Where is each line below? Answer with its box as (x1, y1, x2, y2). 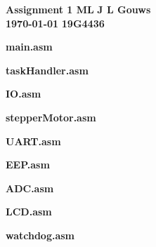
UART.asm (6, 133, 61, 148)
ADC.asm (6, 180, 54, 195)
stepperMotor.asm (6, 109, 96, 124)
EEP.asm (6, 157, 50, 172)
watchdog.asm (6, 227, 75, 242)
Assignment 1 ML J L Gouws (6, 2, 151, 16)
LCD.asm (6, 204, 52, 219)
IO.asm (6, 86, 41, 101)
